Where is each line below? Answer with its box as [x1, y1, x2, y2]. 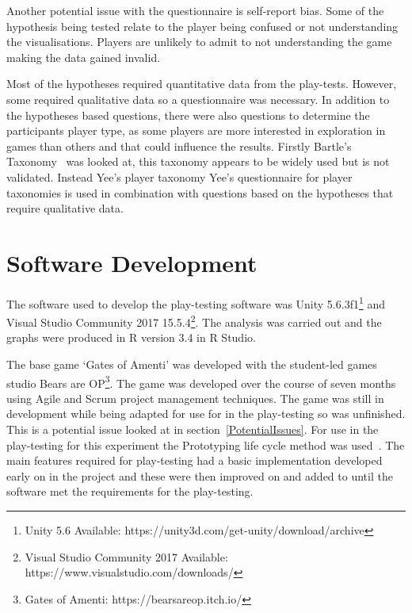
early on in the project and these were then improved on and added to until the [6, 467, 393, 484]
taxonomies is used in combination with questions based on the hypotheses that [6, 184, 394, 201]
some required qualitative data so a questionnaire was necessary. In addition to [6, 90, 390, 107]
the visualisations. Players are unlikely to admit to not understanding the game [6, 33, 392, 50]
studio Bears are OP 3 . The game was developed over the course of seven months [6, 372, 396, 391]
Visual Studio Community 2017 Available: [25, 548, 228, 565]
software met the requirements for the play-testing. [6, 483, 254, 500]
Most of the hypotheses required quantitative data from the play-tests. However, [6, 75, 397, 92]
